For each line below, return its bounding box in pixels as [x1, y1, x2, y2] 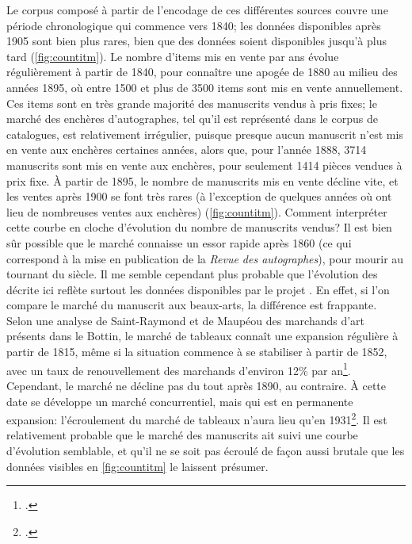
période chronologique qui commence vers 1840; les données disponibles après [6, 17, 381, 33]
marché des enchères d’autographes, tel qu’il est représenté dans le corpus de [6, 110, 378, 127]
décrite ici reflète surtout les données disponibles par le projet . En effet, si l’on [6, 281, 390, 297]
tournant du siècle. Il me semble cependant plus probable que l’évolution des [6, 266, 378, 282]
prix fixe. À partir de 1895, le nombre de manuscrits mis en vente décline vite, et [6, 172, 399, 189]
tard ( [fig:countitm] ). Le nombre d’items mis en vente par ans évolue [6, 48, 339, 64]
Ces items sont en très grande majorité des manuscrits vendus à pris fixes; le [6, 94, 377, 111]
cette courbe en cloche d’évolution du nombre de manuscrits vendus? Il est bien [6, 219, 392, 236]
